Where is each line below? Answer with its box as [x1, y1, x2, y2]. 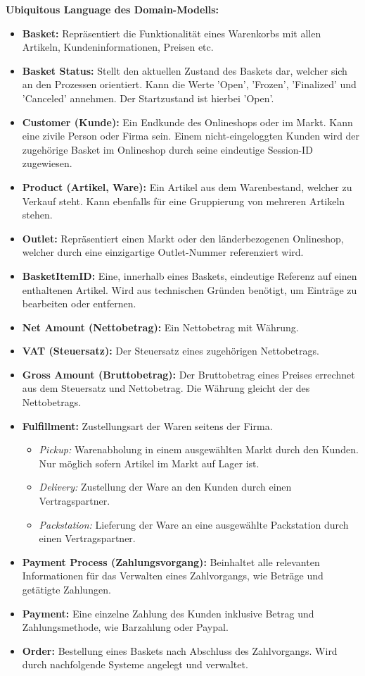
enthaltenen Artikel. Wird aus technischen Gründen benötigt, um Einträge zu [22, 282, 357, 297]
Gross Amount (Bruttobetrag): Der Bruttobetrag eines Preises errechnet [22, 367, 355, 381]
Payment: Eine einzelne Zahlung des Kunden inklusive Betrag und [22, 606, 314, 620]
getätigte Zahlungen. [22, 582, 111, 596]
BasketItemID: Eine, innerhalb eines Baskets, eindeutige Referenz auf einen [22, 268, 357, 283]
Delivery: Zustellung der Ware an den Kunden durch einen [39, 479, 292, 494]
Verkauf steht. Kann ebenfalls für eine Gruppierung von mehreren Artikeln [22, 193, 345, 208]
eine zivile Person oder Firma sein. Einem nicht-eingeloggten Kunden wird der [22, 128, 360, 143]
